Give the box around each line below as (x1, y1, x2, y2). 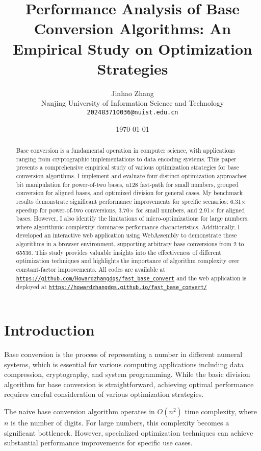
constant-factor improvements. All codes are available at (16, 265, 166, 274)
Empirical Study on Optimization (13, 38, 252, 59)
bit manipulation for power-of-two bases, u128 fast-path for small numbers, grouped (16, 180, 239, 188)
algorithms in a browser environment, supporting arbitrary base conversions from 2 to (16, 240, 244, 248)
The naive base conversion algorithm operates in (4, 406, 155, 416)
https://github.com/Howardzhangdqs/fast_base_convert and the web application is (16, 273, 247, 282)
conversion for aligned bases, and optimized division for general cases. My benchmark (16, 188, 243, 197)
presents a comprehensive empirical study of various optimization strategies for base (16, 163, 239, 172)
